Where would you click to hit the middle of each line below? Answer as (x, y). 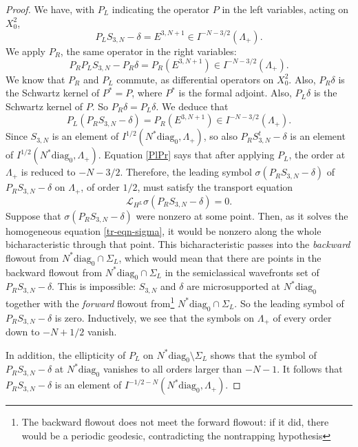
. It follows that (310, 369)
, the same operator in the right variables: (148, 51)
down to (23, 331)
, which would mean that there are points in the (220, 257)
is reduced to (48, 172)
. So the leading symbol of (289, 303)
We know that (35, 79)
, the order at (317, 155)
